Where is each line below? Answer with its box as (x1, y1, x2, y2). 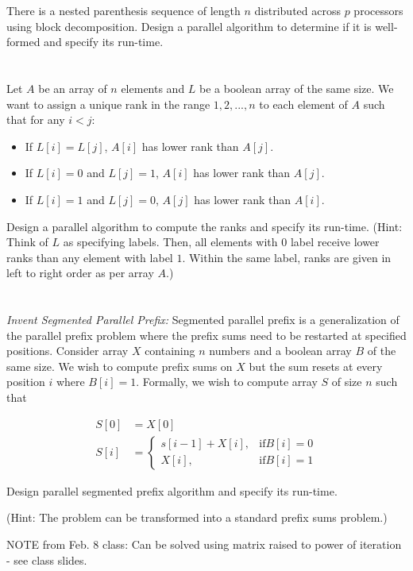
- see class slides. (6, 551, 87, 568)
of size (331, 373, 362, 390)
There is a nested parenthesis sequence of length (6, 2, 241, 18)
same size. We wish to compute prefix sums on (6, 357, 233, 374)
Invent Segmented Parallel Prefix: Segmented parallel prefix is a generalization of (6, 311, 399, 328)
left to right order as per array (6, 264, 154, 281)
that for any (6, 111, 65, 128)
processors (353, 2, 403, 18)
